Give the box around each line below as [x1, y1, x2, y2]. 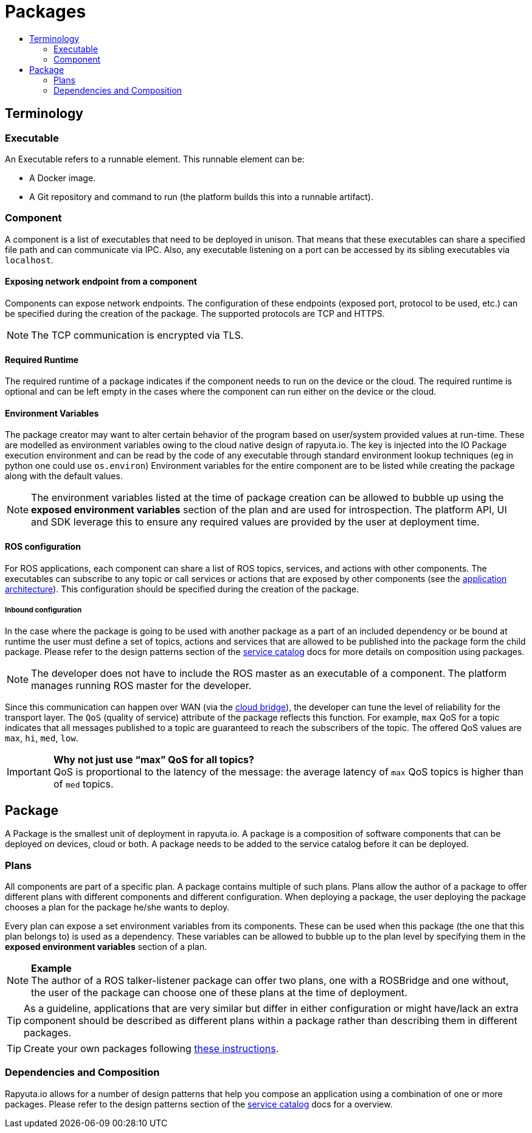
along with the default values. [5, 471, 123, 482]
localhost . [5, 254, 54, 265]
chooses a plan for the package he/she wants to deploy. [5, 901, 230, 912]
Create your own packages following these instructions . [24, 1042, 279, 1055]
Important [7, 766, 51, 778]
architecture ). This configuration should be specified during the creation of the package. [5, 583, 359, 594]
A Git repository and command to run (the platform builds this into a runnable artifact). [29, 191, 373, 202]
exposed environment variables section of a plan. [5, 941, 207, 952]
